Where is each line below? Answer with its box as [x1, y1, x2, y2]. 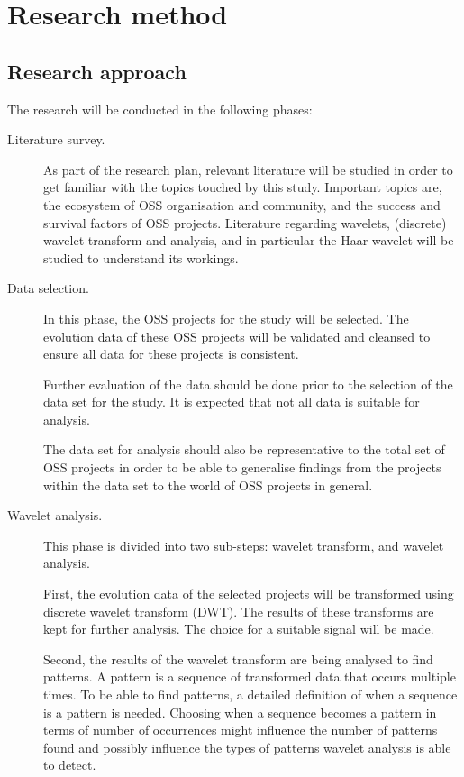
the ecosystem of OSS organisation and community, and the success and [43, 195, 441, 214]
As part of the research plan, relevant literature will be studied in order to [43, 160, 453, 178]
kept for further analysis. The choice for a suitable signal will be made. [43, 619, 434, 638]
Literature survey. [7, 130, 105, 149]
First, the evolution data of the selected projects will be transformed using [43, 584, 454, 603]
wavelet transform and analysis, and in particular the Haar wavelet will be [43, 231, 454, 250]
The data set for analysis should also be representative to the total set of [43, 440, 445, 459]
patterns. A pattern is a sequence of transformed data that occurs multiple [43, 667, 456, 686]
